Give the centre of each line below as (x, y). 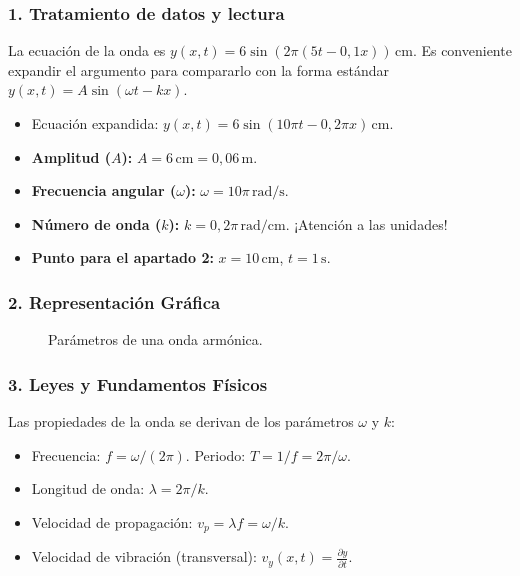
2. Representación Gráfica (114, 301)
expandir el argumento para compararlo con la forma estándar (199, 69)
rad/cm (263, 225)
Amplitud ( (71, 156)
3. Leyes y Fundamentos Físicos (138, 383)
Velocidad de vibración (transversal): (144, 556)
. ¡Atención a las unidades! (366, 223)
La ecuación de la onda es (87, 50)
